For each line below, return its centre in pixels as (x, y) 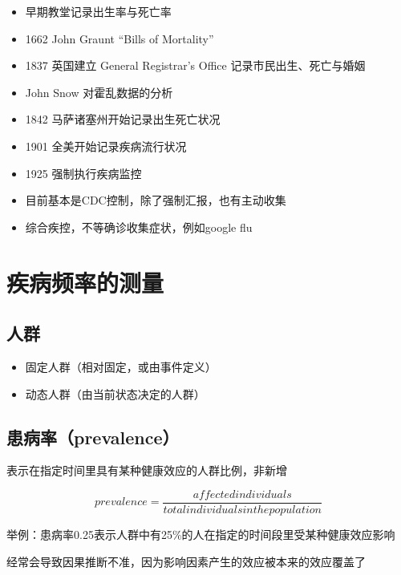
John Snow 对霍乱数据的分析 (99, 92)
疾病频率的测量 (85, 282)
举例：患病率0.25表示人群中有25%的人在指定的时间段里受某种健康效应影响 (201, 534)
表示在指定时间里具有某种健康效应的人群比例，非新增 (147, 470)
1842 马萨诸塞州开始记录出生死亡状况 (123, 119)
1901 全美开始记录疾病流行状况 (106, 146)
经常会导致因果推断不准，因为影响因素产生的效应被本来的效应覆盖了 (186, 561)
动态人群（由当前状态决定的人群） (115, 393)
